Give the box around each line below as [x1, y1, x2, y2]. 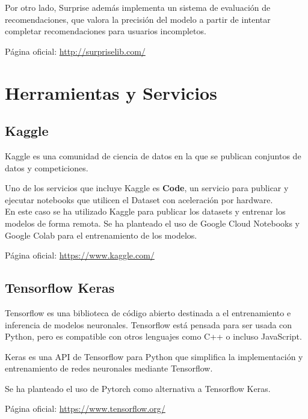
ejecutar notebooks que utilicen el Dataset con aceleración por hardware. [5, 193, 273, 206]
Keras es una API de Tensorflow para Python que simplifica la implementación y [5, 350, 303, 362]
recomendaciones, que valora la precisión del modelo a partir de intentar [5, 13, 271, 25]
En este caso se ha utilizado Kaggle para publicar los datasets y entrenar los [5, 205, 286, 218]
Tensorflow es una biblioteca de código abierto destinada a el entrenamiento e [5, 306, 291, 319]
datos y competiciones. [5, 161, 88, 174]
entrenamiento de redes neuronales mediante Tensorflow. [5, 362, 213, 375]
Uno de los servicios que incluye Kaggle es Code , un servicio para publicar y [5, 182, 289, 194]
